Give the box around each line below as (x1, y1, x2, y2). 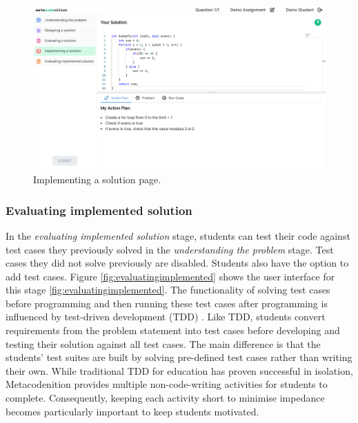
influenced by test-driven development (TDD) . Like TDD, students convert (6, 309, 326, 324)
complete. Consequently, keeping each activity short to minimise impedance (6, 391, 325, 405)
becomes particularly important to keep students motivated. (6, 404, 259, 418)
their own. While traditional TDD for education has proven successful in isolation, (6, 363, 353, 378)
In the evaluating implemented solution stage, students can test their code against (6, 228, 350, 243)
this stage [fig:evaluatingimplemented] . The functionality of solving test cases (6, 282, 330, 297)
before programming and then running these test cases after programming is (6, 296, 328, 310)
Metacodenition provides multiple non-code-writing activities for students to (6, 377, 328, 391)
